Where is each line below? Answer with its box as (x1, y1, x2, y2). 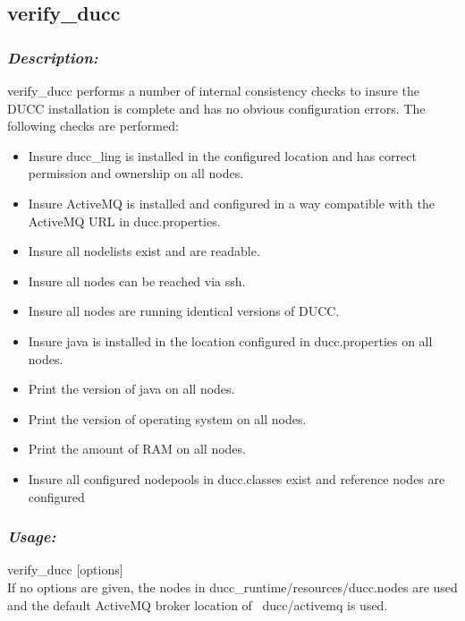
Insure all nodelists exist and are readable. (28, 242, 260, 260)
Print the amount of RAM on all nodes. (28, 439, 246, 458)
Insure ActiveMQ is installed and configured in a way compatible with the (28, 193, 435, 212)
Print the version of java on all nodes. (28, 379, 235, 398)
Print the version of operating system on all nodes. (28, 409, 307, 428)
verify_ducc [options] (7, 560, 123, 579)
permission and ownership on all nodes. (28, 164, 244, 183)
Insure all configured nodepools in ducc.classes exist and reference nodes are (28, 469, 445, 488)
